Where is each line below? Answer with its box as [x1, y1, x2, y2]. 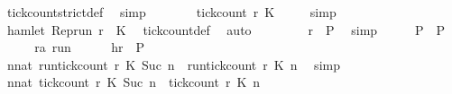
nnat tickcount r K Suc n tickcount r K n [6, 73, 261, 91]
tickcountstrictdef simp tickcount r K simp [6, 3, 337, 21]
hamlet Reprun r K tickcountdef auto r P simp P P [6, 20, 446, 38]
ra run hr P [34, 38, 144, 56]
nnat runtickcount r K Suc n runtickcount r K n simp [6, 55, 340, 73]
